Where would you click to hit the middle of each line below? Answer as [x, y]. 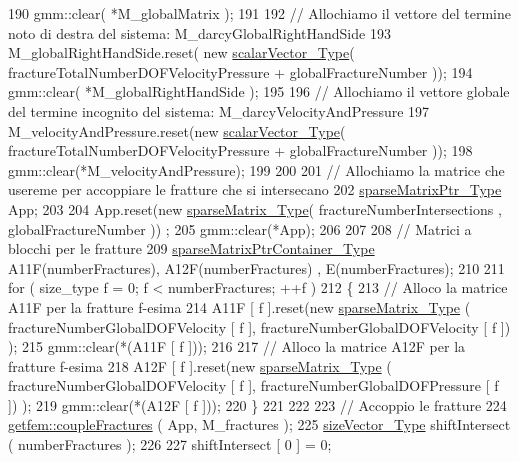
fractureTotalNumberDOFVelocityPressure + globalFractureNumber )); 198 [240, 150]
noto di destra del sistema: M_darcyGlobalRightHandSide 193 [199, 32]
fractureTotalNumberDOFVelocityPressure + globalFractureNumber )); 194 [240, 71]
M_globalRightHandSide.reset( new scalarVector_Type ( [181, 52]
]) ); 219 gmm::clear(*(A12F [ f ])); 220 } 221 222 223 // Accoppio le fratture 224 [257, 404]
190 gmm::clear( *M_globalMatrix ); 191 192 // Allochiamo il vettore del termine [259, 13]
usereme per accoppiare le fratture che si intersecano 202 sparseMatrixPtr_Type [255, 189]
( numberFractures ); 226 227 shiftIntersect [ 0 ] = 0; [170, 444]
